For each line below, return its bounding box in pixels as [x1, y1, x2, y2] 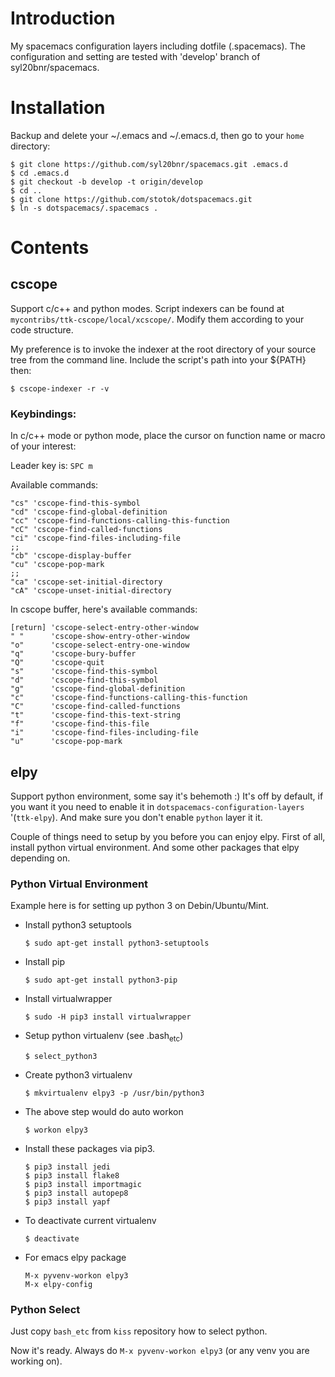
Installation [10, 97, 106, 119]
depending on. [10, 852, 71, 864]
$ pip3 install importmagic [24, 1180, 142, 1190]
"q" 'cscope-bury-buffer [10, 649, 137, 659]
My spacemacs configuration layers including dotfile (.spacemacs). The [10, 40, 306, 52]
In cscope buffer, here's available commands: [10, 603, 198, 616]
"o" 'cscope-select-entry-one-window [10, 640, 190, 651]
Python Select [10, 1303, 81, 1316]
